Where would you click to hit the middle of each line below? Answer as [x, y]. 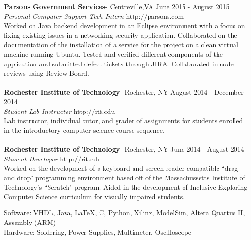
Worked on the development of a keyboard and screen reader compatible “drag [121, 168]
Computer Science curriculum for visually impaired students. [94, 196]
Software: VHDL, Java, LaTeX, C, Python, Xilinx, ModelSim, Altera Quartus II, [125, 213]
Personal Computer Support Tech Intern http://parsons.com [94, 16]
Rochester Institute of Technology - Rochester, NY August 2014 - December [124, 92]
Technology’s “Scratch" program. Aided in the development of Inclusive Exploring [126, 187]
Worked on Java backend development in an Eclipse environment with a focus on [125, 25]
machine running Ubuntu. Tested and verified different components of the [114, 54]
